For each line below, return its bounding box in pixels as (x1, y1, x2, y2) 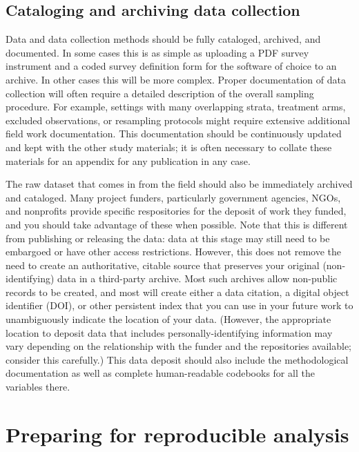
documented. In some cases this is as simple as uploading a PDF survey (6, 45, 309, 59)
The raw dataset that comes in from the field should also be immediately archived (6, 177, 353, 191)
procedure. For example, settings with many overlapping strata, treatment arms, (6, 99, 346, 114)
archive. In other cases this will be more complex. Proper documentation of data (6, 72, 346, 86)
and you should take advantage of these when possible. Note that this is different (6, 217, 348, 231)
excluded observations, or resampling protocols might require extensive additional (6, 112, 351, 127)
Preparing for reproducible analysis (6, 420, 349, 448)
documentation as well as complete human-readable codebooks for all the (6, 366, 315, 380)
